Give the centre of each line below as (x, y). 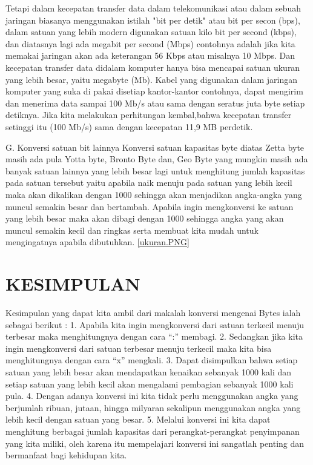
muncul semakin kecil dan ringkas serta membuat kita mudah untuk (132, 230)
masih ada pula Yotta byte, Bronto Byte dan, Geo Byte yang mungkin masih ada (157, 159)
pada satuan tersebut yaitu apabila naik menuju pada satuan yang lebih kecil (149, 183)
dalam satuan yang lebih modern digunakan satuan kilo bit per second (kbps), (151, 32)
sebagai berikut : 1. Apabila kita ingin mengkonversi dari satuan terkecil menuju (155, 324)
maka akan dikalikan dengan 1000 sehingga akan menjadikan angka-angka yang (154, 194)
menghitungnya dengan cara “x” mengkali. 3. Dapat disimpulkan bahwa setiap (152, 360)
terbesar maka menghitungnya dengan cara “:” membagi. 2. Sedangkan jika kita (154, 336)
